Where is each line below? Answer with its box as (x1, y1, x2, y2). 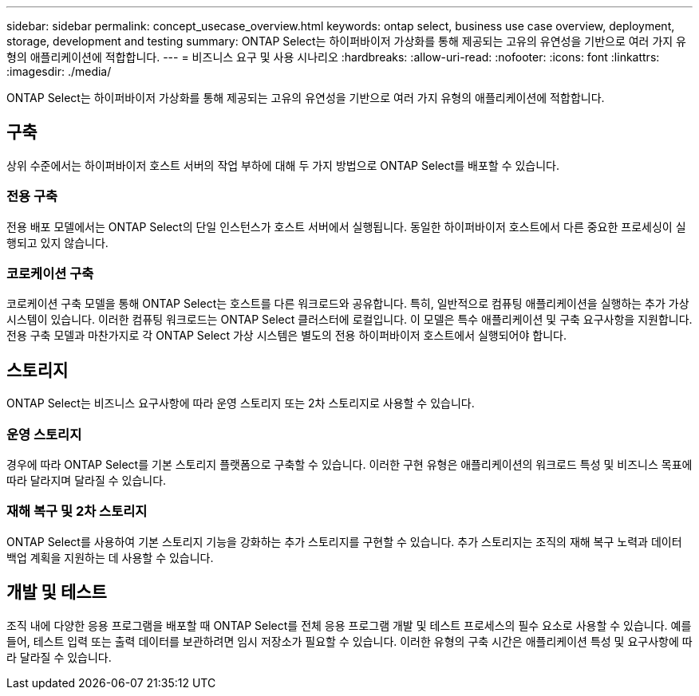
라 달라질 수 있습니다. (6, 650, 112, 664)
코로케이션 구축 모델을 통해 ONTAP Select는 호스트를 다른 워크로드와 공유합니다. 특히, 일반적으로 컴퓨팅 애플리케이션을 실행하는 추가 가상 (6, 297, 689, 311)
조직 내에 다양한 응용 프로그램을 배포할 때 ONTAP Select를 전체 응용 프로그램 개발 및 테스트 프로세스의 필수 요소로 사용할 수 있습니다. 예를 (6, 618, 692, 632)
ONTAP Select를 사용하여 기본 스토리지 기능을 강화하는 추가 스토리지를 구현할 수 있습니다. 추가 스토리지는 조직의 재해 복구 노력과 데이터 (6, 534, 682, 549)
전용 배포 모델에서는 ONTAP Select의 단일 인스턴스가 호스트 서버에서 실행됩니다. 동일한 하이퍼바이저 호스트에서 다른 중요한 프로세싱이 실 (6, 219, 686, 234)
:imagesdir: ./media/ (6, 65, 112, 78)
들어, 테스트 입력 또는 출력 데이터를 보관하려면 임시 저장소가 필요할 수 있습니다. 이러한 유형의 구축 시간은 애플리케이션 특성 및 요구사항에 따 (6, 634, 693, 648)
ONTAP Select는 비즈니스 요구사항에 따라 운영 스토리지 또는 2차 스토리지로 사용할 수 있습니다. (6, 396, 475, 411)
